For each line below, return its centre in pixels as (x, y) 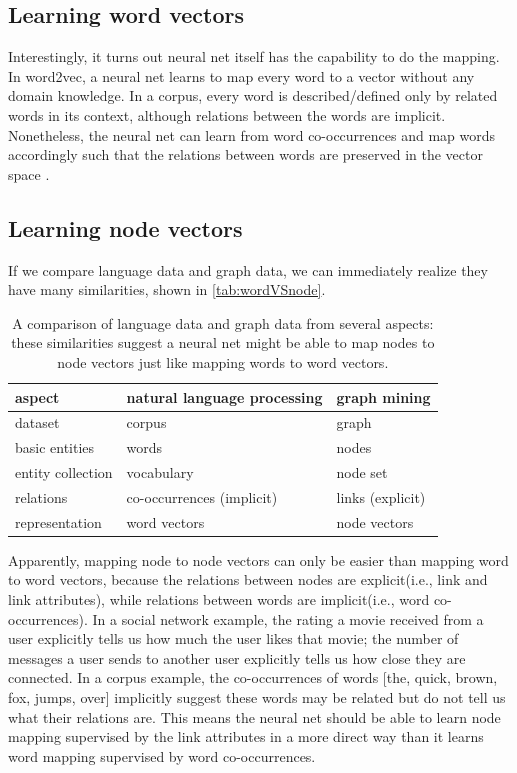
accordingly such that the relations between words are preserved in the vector (245, 154)
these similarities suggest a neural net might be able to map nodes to (223, 342)
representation (58, 521)
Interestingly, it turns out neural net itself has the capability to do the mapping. (254, 56)
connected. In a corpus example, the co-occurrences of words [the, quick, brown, (253, 677)
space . (29, 173)
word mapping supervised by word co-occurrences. (162, 755)
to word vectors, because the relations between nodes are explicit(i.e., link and (248, 579)
